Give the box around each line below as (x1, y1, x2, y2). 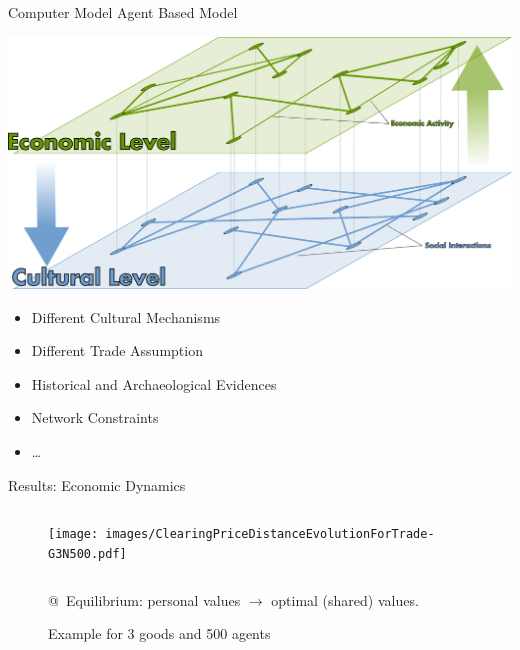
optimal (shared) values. (271, 589, 419, 610)
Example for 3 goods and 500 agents (48, 623, 271, 644)
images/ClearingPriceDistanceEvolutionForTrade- (105, 527, 435, 542)
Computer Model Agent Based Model (8, 2, 238, 22)
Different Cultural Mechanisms (31, 306, 221, 327)
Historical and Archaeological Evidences (31, 373, 277, 394)
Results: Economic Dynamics (8, 474, 186, 495)
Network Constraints (31, 407, 159, 428)
